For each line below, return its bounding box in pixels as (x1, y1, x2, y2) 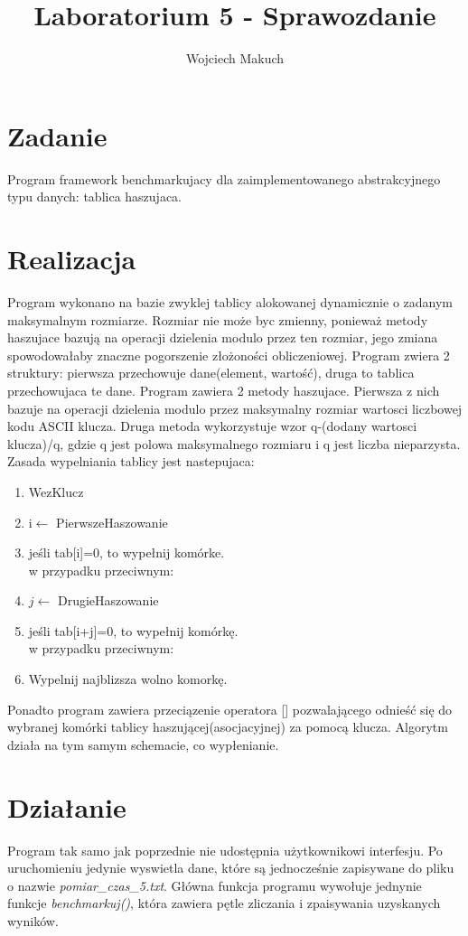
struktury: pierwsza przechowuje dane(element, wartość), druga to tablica (7, 363, 415, 382)
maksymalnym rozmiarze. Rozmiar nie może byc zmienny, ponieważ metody (7, 310, 428, 329)
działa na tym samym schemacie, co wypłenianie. (7, 735, 279, 753)
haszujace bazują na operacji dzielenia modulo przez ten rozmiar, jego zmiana (7, 328, 438, 347)
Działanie (7, 788, 126, 825)
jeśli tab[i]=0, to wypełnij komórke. (28, 543, 225, 562)
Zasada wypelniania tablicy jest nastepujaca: (7, 452, 255, 471)
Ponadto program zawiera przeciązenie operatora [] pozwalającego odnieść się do (7, 699, 453, 718)
